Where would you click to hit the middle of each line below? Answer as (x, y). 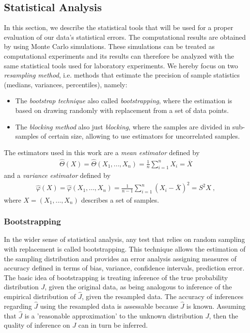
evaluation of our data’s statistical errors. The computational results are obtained (125, 37)
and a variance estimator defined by (57, 175)
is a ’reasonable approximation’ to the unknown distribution (114, 315)
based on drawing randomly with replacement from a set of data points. (122, 110)
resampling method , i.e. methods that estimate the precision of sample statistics (122, 75)
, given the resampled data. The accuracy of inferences (163, 296)
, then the (224, 315)
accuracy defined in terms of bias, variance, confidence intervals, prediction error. (124, 268)
